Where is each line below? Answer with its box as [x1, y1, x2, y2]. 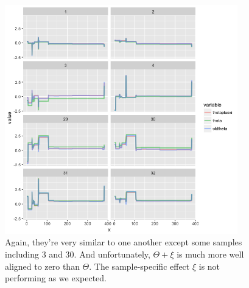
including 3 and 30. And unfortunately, [5, 248, 150, 261]
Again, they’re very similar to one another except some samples [5, 236, 242, 248]
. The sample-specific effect [89, 259, 190, 272]
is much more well [177, 248, 244, 261]
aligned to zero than [5, 259, 80, 272]
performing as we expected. [5, 272, 107, 284]
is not [198, 259, 220, 272]
